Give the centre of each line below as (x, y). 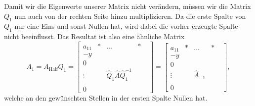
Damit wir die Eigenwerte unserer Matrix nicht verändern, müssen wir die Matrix (127, 6)
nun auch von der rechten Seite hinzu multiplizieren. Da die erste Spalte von (130, 16)
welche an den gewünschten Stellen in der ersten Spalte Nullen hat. (106, 97)
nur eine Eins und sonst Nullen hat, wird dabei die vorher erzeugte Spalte (126, 26)
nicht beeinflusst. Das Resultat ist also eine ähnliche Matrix (94, 36)
